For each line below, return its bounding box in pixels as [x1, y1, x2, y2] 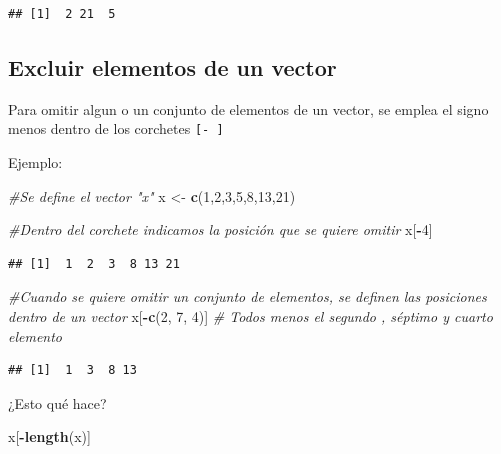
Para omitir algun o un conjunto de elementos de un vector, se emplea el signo [8, 98, 489, 119]
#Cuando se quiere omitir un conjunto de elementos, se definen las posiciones [8, 286, 487, 307]
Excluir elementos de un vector [8, 51, 337, 82]
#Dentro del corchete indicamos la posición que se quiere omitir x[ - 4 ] [8, 219, 433, 240]
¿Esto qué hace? [8, 392, 107, 413]
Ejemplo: [8, 152, 63, 173]
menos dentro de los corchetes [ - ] [8, 118, 224, 139]
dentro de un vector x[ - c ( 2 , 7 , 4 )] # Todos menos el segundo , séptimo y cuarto [8, 306, 493, 327]
